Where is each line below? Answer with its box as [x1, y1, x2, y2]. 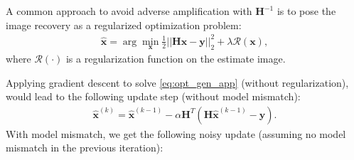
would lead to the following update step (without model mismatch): [6, 89, 301, 104]
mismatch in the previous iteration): [6, 140, 163, 155]
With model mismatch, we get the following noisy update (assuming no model [6, 126, 346, 141]
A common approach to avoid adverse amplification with [6, 4, 252, 18]
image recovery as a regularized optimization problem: [6, 17, 242, 32]
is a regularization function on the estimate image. [65, 50, 286, 65]
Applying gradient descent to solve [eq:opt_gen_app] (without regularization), [6, 75, 349, 90]
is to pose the [277, 4, 336, 18]
